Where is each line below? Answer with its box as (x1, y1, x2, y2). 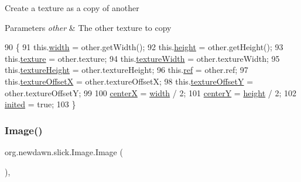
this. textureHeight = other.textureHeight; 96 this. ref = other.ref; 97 (5, 64, 248, 76)
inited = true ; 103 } (5, 98, 76, 110)
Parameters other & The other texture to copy (5, 21, 172, 33)
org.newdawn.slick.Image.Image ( (5, 145, 123, 157)
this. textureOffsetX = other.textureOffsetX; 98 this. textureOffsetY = (5, 75, 254, 87)
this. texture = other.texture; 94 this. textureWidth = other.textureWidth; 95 (5, 52, 280, 64)
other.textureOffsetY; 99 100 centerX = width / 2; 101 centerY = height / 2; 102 (5, 86, 297, 99)
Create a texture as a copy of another (5, 2, 139, 13)
